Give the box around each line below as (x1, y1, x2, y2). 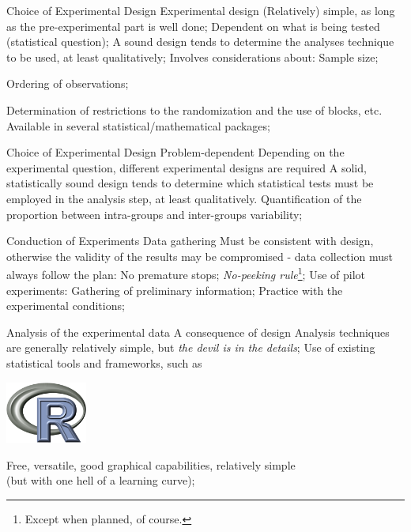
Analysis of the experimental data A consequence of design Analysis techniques (6, 323, 390, 340)
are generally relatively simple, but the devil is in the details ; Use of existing (6, 339, 375, 356)
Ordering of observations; (6, 75, 129, 92)
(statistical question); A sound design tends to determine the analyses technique (6, 33, 394, 50)
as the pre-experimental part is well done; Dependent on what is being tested (6, 17, 380, 34)
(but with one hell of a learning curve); (6, 472, 195, 489)
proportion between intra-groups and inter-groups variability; (6, 206, 303, 222)
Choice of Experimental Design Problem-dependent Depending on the (6, 144, 345, 160)
